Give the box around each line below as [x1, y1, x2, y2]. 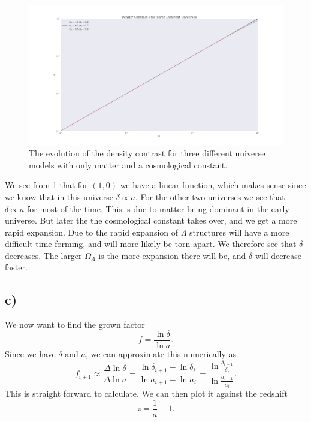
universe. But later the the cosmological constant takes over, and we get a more [5, 214, 297, 227]
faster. [5, 261, 28, 273]
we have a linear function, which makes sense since [120, 179, 306, 191]
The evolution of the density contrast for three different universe [29, 147, 265, 159]
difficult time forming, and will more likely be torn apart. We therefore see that [5, 237, 297, 250]
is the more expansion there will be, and [98, 249, 246, 261]
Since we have [5, 347, 56, 360]
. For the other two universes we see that [135, 190, 285, 203]
